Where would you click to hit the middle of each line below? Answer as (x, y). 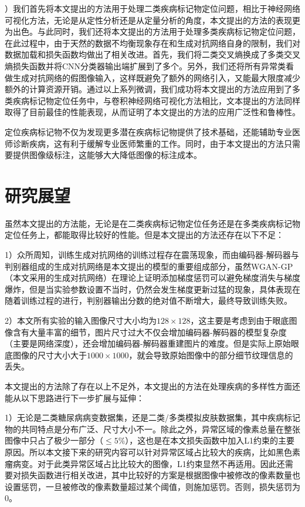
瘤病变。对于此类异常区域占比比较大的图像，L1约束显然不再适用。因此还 (145, 463)
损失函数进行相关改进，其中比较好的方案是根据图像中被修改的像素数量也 (160, 475)
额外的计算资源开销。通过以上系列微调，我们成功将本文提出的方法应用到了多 (152, 89)
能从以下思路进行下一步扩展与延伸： (74, 397)
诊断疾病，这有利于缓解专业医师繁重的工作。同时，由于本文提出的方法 (148, 143)
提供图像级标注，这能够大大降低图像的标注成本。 (107, 155)
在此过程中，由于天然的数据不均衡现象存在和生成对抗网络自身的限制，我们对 (152, 43)
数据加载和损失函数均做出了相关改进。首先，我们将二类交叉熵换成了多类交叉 (152, 54)
